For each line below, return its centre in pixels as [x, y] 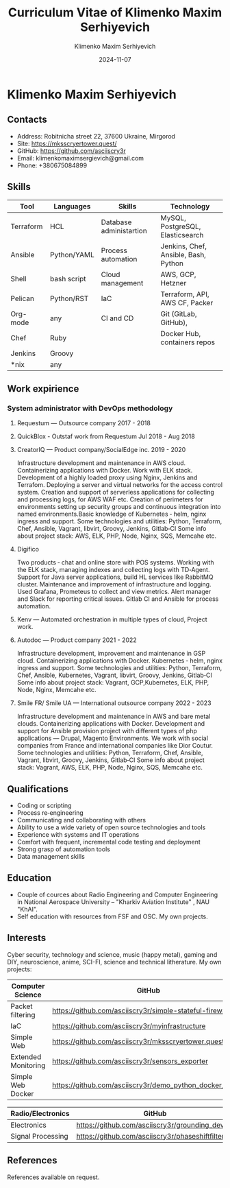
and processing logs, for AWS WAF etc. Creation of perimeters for [110, 499]
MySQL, [173, 217]
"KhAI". [27, 909]
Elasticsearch [182, 235]
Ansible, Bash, [183, 254]
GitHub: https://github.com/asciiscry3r [72, 151]
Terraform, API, [185, 294]
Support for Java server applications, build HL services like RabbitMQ [115, 577]
